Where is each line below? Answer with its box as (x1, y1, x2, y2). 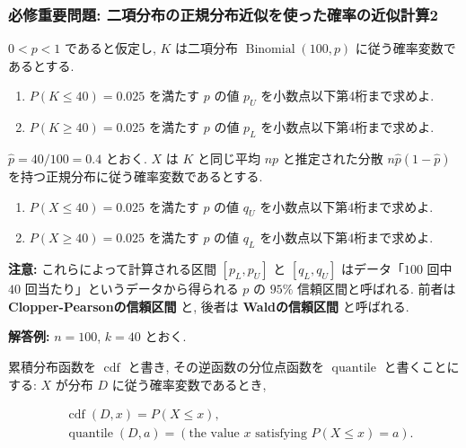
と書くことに (383, 356, 460, 375)
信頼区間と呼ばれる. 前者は (297, 279, 456, 298)
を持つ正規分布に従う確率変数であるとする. (8, 167, 263, 185)
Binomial (245, 43, 295, 57)
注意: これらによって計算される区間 (8, 259, 217, 278)
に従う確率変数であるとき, (111, 374, 267, 393)
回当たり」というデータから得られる (24, 279, 239, 298)
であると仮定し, (65, 39, 156, 57)
